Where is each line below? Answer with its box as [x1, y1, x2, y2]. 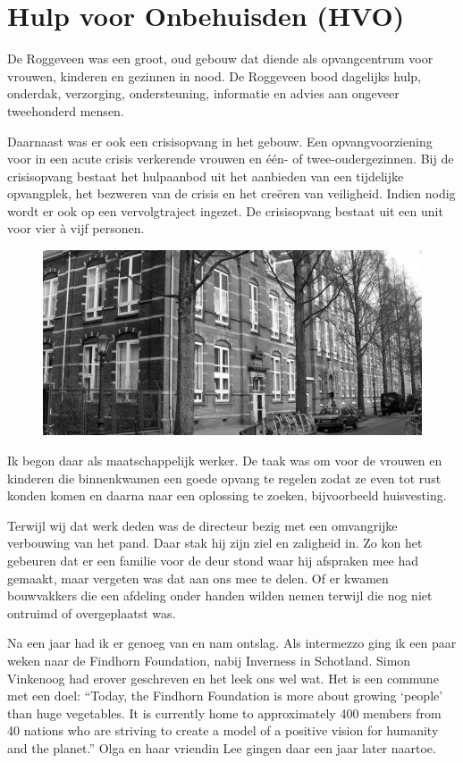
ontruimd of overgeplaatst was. [7, 603, 176, 622]
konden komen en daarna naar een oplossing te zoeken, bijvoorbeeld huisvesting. [7, 486, 447, 505]
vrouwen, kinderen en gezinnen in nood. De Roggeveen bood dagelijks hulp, [7, 66, 421, 85]
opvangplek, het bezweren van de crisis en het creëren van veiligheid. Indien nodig [7, 184, 456, 203]
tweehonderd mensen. [7, 101, 124, 120]
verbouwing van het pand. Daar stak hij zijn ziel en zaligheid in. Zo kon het [7, 533, 423, 552]
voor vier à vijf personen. [7, 219, 145, 238]
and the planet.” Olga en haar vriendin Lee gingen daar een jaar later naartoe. [7, 738, 436, 757]
